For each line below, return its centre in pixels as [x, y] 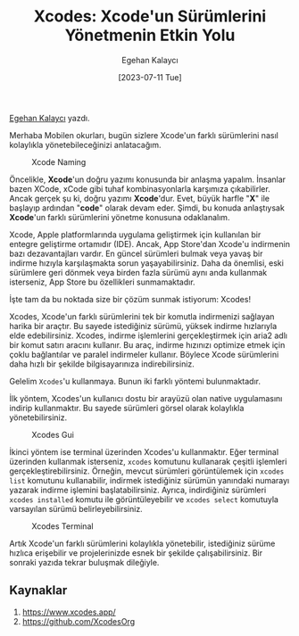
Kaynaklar [38, 591]
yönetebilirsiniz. [38, 417]
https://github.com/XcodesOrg [79, 621]
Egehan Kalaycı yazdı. [50, 118]
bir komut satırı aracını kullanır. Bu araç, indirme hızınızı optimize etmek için [147, 344]
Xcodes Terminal [62, 526]
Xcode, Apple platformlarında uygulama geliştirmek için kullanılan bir [135, 235]
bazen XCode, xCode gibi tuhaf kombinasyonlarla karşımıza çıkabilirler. [140, 188]
